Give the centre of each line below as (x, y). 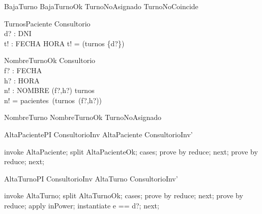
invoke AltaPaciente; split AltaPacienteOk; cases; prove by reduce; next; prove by (131, 151)
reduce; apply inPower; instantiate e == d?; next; (82, 205)
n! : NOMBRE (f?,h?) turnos (49, 90)
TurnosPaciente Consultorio (47, 23)
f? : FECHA (23, 70)
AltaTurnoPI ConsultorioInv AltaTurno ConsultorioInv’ (91, 178)
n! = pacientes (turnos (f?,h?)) (53, 100)
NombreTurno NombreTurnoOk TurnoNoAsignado (83, 117)
